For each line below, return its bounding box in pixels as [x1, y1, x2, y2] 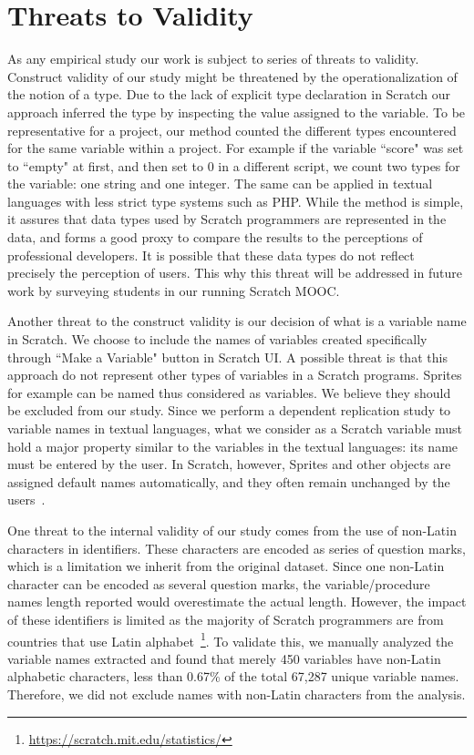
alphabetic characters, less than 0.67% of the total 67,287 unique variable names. [7, 667, 459, 686]
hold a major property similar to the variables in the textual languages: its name [7, 436, 459, 455]
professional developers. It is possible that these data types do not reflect [7, 245, 415, 264]
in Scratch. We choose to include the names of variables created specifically [7, 330, 428, 349]
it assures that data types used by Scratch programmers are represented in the [7, 209, 447, 229]
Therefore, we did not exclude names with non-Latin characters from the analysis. [7, 684, 466, 703]
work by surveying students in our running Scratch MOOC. [7, 281, 340, 300]
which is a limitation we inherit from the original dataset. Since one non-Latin [7, 556, 445, 576]
